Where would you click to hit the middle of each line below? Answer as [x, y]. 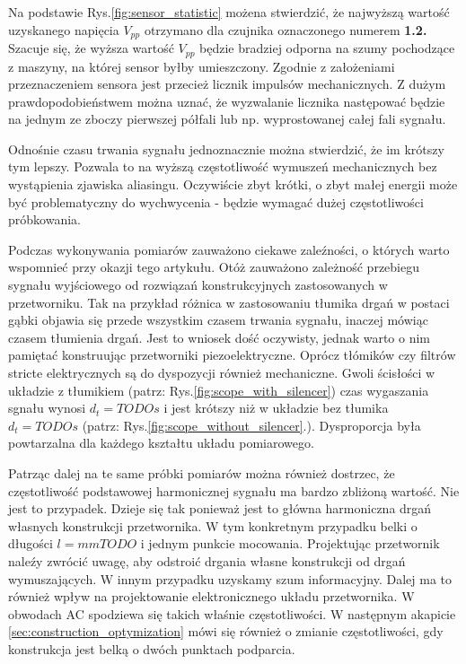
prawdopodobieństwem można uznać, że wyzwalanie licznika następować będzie [227, 101]
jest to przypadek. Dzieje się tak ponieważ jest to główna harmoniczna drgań [220, 508]
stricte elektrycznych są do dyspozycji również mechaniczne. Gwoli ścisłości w [222, 372]
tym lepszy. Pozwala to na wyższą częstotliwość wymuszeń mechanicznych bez [223, 166]
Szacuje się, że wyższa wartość [91, 48]
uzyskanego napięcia [64, 29]
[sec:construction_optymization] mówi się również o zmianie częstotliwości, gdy [226, 631]
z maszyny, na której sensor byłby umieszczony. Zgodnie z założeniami [202, 66]
